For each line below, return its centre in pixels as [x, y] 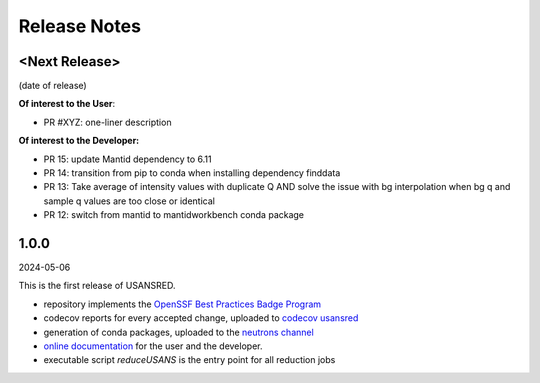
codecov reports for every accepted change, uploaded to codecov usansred [201, 318]
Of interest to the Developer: [79, 141]
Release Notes [80, 26]
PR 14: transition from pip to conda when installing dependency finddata [192, 173]
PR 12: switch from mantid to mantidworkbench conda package [174, 215]
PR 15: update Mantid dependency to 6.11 [127, 159]
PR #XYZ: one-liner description [107, 122]
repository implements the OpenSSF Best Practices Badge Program [182, 304]
